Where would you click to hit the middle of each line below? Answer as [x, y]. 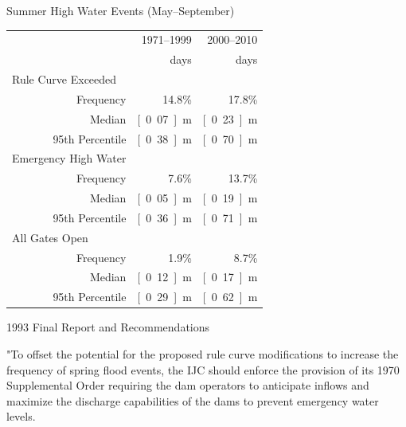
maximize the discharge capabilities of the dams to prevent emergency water [193, 400]
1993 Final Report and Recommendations [108, 327]
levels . [21, 416]
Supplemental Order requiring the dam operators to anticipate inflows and [188, 385]
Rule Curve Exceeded [64, 79]
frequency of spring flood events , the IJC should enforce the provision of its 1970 [203, 369]
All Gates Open [50, 237]
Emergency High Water [69, 158]
